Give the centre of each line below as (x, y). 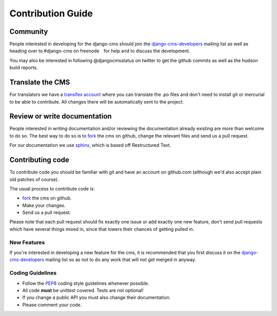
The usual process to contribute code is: (52, 189)
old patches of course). (34, 179)
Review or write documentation (61, 116)
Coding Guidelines (33, 273)
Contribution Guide (51, 13)
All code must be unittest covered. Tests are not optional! (83, 290)
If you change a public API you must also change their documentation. (96, 298)
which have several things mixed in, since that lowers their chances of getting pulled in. (102, 229)
